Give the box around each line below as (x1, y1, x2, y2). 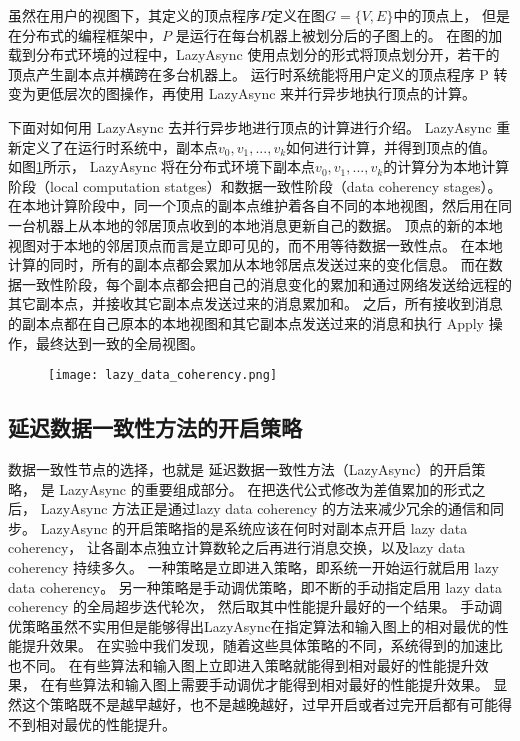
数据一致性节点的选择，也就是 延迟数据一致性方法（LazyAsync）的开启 (8, 458, 472, 479)
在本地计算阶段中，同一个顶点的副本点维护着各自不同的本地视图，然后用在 (8, 195, 498, 216)
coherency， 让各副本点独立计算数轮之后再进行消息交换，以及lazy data (8, 537, 466, 558)
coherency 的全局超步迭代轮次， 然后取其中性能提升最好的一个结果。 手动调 (8, 596, 503, 617)
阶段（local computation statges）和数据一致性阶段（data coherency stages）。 (8, 175, 502, 196)
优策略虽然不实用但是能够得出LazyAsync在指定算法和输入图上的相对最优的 (8, 615, 495, 636)
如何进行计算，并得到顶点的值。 (286, 136, 497, 157)
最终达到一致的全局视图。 (35, 332, 204, 353)
